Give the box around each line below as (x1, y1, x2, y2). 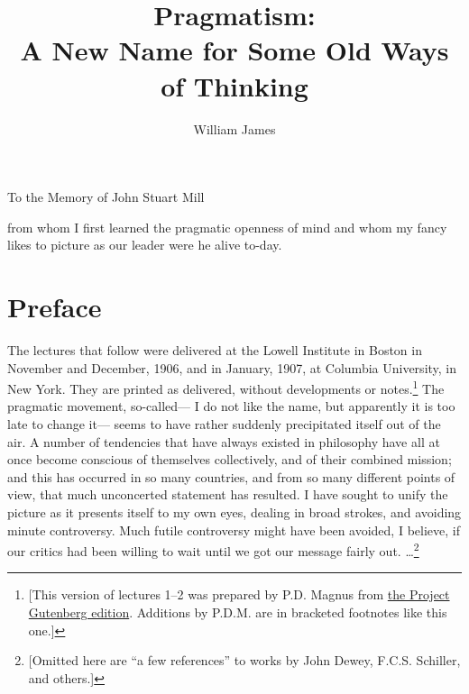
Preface (7, 288, 102, 325)
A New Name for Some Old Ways (20, 32, 449, 68)
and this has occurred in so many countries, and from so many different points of (7, 467, 455, 486)
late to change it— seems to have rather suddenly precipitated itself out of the (7, 415, 441, 434)
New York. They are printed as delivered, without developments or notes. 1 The (7, 377, 445, 397)
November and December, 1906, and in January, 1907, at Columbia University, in (7, 358, 457, 377)
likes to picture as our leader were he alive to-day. (7, 235, 282, 254)
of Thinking (161, 67, 308, 104)
